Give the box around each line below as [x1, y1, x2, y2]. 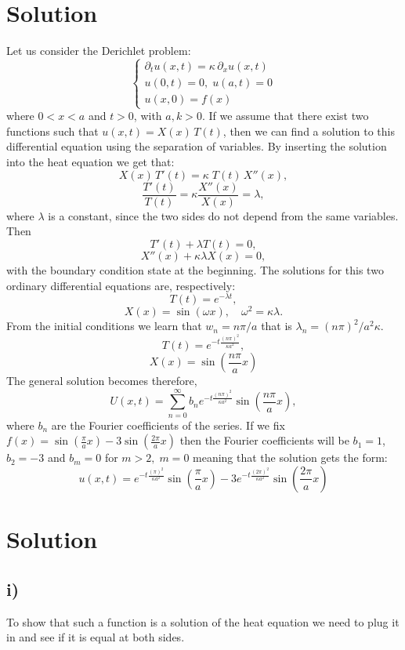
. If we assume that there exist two [201, 107, 369, 124]
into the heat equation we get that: [6, 154, 175, 170]
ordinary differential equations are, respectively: [6, 277, 236, 293]
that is [261, 318, 292, 334]
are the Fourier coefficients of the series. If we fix [51, 416, 285, 433]
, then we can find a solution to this [222, 122, 395, 139]
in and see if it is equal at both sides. [6, 629, 185, 645]
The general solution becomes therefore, [6, 372, 197, 389]
